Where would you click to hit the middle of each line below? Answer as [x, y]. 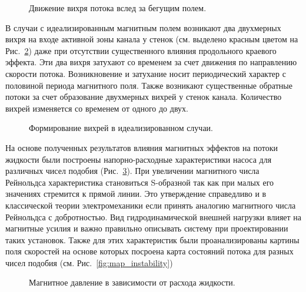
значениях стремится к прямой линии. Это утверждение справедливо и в [136, 194]
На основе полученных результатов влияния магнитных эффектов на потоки [142, 147]
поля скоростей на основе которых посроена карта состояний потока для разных [149, 251]
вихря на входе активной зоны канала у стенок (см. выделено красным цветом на [152, 39]
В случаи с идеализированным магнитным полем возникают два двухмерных [143, 27]
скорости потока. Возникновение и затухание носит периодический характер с [146, 73]
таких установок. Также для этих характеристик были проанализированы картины [152, 239]
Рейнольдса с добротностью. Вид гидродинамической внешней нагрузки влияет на [154, 217]
